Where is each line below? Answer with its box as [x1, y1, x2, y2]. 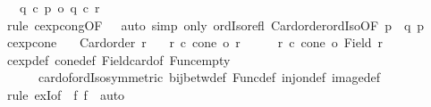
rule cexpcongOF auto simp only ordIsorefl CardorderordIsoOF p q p [6, 15, 425, 34]
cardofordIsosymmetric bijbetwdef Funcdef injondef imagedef [38, 68, 381, 86]
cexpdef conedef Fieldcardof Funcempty [6, 50, 231, 69]
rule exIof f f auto [6, 85, 125, 103]
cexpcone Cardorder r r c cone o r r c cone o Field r [6, 33, 384, 52]
